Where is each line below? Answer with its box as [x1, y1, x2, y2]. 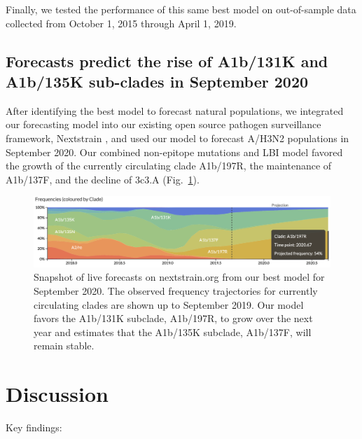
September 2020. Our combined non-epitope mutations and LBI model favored [6, 144, 343, 159]
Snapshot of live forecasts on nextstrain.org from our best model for [34, 270, 325, 284]
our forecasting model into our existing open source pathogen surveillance [6, 117, 321, 132]
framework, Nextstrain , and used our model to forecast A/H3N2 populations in [6, 130, 349, 145]
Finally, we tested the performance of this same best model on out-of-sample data [6, 2, 356, 16]
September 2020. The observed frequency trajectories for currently [34, 283, 318, 298]
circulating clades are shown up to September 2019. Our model [34, 297, 304, 312]
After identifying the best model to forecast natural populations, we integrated [6, 103, 344, 118]
